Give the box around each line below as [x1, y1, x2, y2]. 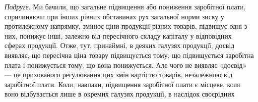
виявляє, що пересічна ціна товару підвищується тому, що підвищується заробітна [4, 50, 254, 60]
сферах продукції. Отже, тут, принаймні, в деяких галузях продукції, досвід [4, 40, 235, 51]
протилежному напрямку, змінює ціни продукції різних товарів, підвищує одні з [4, 21, 247, 31]
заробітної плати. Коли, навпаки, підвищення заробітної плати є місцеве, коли [4, 79, 241, 89]
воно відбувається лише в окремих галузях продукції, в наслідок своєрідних [4, 89, 235, 99]
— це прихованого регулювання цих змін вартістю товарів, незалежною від [4, 69, 233, 80]
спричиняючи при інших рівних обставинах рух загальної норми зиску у [4, 11, 224, 21]
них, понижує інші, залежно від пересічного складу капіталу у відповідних [4, 30, 232, 41]
